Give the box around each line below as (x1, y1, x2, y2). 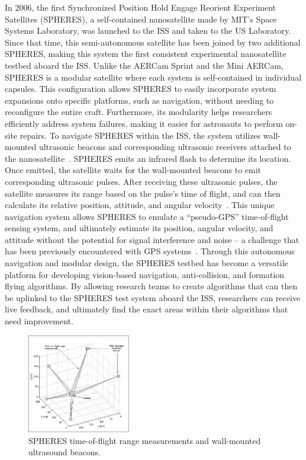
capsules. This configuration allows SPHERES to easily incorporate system (5, 82, 276, 95)
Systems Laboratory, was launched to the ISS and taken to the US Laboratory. (5, 24, 291, 37)
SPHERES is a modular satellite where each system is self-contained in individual (5, 71, 302, 83)
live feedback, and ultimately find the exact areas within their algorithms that (5, 303, 288, 315)
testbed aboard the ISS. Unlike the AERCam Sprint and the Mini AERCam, (5, 59, 284, 71)
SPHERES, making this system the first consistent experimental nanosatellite (5, 47, 286, 60)
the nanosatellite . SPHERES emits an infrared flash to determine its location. (5, 152, 291, 164)
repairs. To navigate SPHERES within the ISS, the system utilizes (20, 129, 261, 141)
